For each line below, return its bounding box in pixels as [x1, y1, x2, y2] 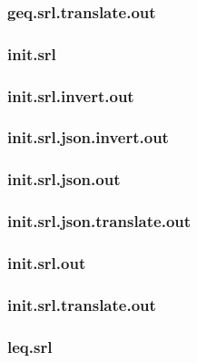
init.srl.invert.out [7, 84, 134, 107]
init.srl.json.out [7, 168, 121, 191]
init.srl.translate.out [7, 293, 156, 316]
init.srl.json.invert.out [7, 126, 169, 149]
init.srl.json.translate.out [7, 210, 192, 233]
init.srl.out [7, 251, 86, 274]
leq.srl [7, 335, 53, 358]
